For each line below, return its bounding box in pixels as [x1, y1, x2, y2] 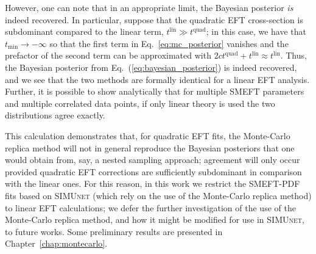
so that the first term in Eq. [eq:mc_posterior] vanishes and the [49, 37, 289, 49]
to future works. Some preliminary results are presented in [5, 225, 223, 238]
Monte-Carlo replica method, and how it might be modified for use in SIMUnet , [5, 213, 304, 226]
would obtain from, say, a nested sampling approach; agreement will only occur [5, 153, 300, 166]
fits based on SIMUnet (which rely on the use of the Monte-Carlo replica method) [5, 189, 312, 201]
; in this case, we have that [206, 25, 306, 38]
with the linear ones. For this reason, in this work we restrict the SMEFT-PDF [5, 177, 300, 190]
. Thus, [280, 49, 307, 62]
